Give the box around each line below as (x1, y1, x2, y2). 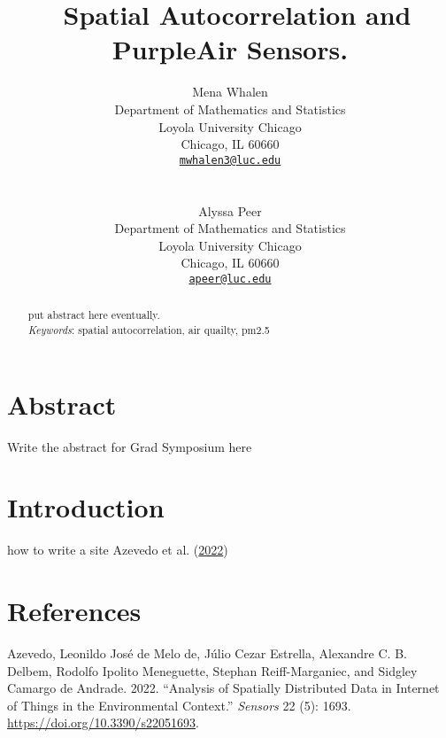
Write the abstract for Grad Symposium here (7, 437, 252, 455)
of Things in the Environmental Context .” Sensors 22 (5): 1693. (7, 695, 351, 714)
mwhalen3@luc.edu (179, 153, 281, 167)
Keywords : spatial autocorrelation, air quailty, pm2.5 (27, 322, 270, 338)
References (7, 593, 142, 629)
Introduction (7, 489, 165, 525)
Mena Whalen (192, 82, 268, 101)
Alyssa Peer (198, 201, 262, 220)
